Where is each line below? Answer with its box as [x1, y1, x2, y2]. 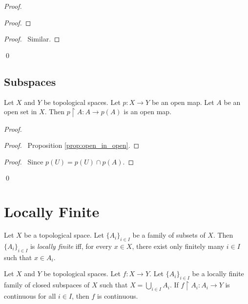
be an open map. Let [151, 97, 214, 107]
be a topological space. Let [24, 230, 104, 240]
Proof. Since [4, 156, 43, 166]
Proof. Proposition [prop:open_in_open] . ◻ [4, 140, 140, 150]
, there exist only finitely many [132, 241, 225, 251]
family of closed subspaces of [4, 280, 90, 290]
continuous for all [4, 290, 56, 301]
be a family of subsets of [132, 230, 206, 240]
